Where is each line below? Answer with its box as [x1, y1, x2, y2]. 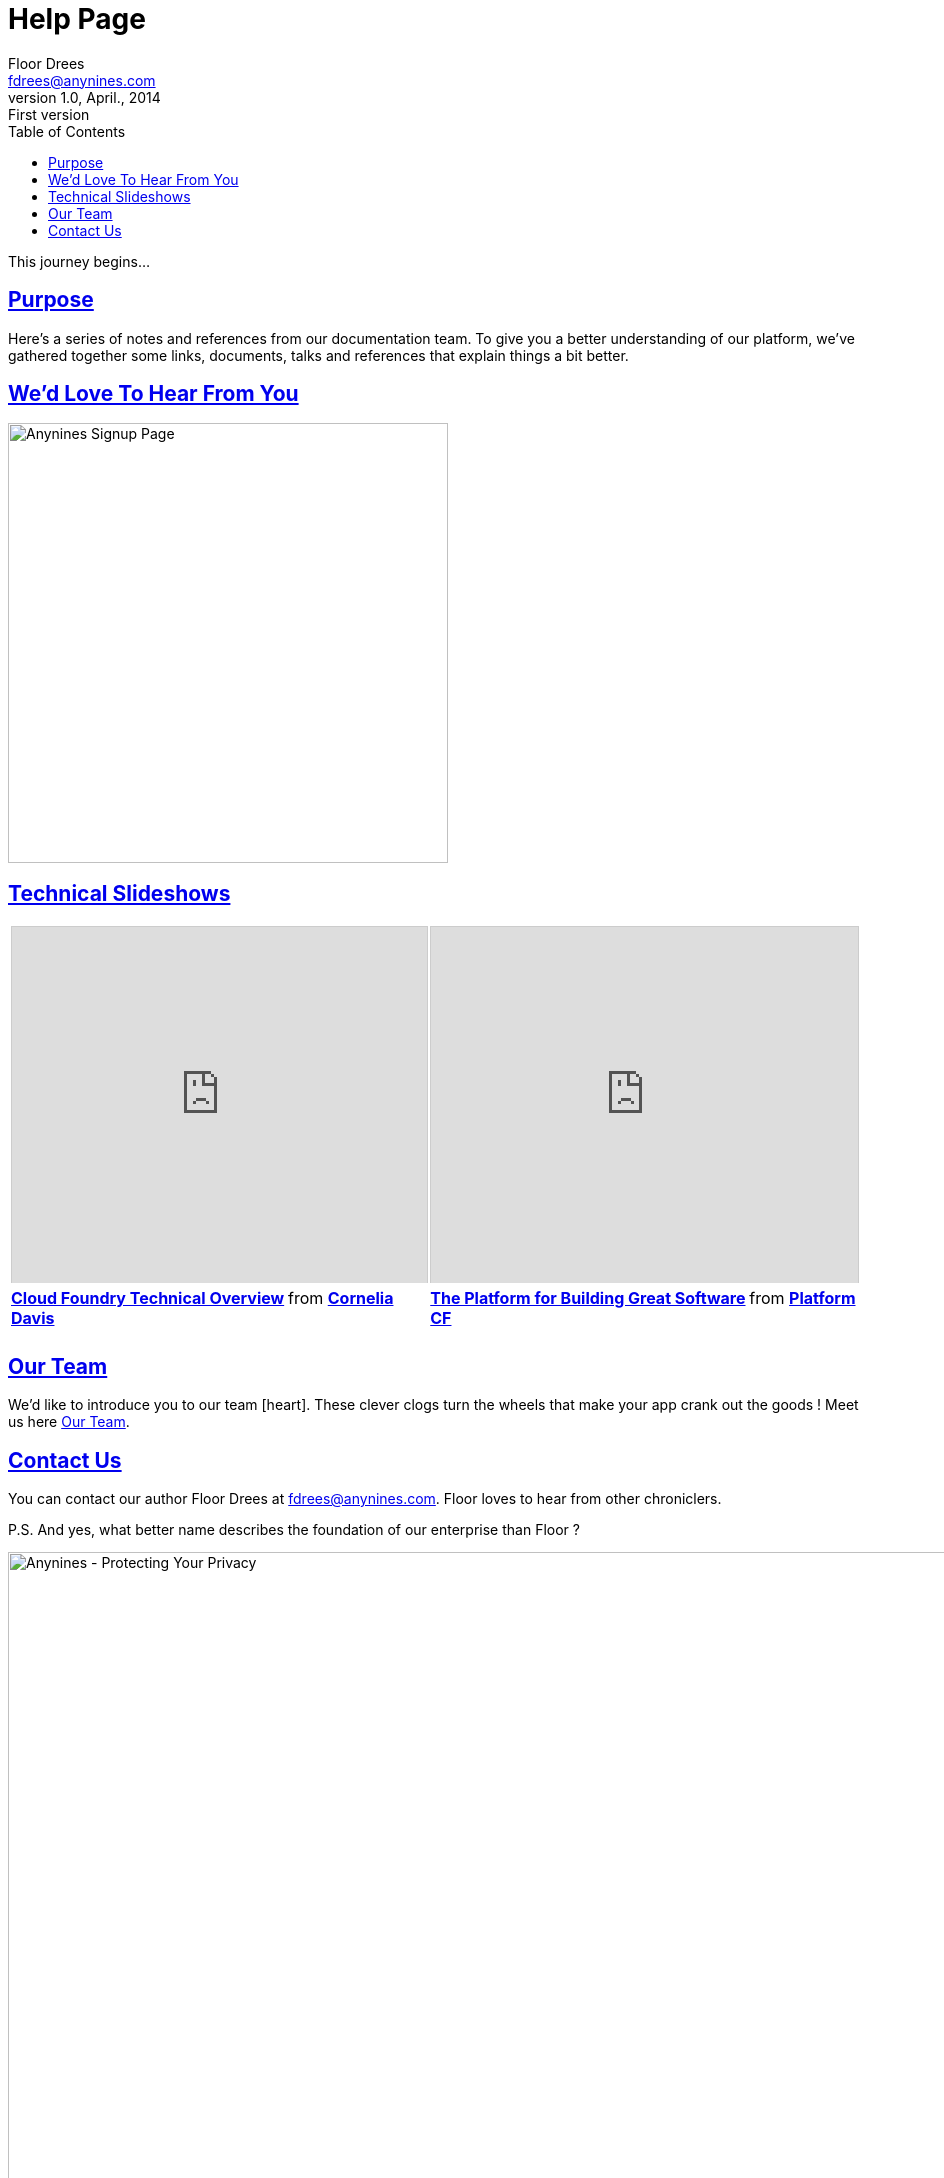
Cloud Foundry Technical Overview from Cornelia [11, 1288, 394, 1309]
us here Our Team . [8, 1413, 130, 1431]
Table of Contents [8, 122, 126, 140]
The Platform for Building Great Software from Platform [430, 1288, 856, 1309]
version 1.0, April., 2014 [8, 88, 161, 106]
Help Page [8, 2, 146, 36]
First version [8, 105, 90, 123]
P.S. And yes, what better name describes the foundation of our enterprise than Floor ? [8, 1520, 580, 1538]
